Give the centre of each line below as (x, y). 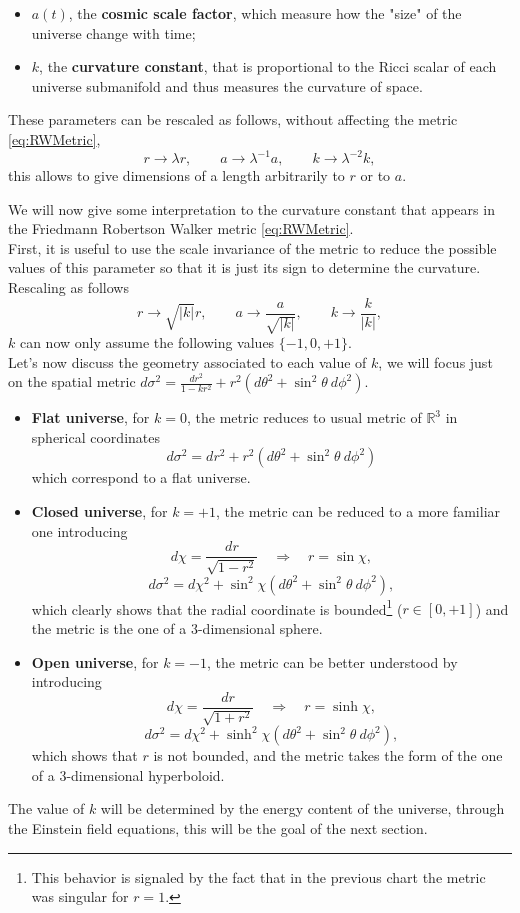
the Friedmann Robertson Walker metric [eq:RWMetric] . (181, 228)
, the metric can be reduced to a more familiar (358, 511)
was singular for (80, 896)
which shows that (84, 755)
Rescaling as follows (68, 287)
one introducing (79, 530)
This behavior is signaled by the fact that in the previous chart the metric (258, 876)
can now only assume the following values (147, 342)
